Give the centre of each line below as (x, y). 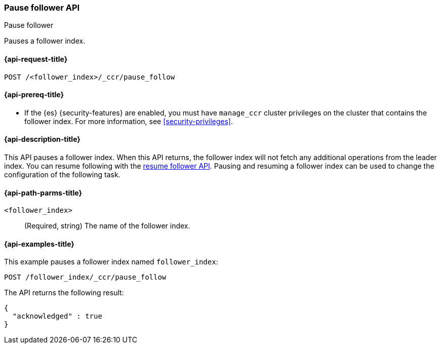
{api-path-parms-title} (43, 192)
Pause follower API (42, 8)
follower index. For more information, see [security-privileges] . (129, 121)
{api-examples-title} (39, 244)
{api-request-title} (36, 59)
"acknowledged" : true (57, 316)
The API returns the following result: (64, 293)
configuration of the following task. (62, 175)
